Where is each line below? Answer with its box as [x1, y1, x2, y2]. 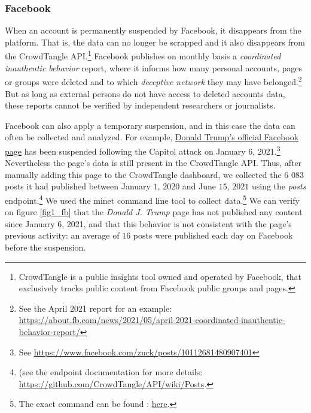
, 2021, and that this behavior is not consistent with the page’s [62, 217, 292, 230]
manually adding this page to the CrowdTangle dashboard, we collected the [5, 168, 282, 180]
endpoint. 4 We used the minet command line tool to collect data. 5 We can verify [5, 192, 300, 206]
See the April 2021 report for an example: [19, 302, 172, 314]
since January [5, 217, 55, 230]
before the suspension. [5, 240, 86, 253]
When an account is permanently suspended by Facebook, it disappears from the [5, 24, 301, 37]
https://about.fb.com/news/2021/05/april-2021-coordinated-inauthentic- [19, 313, 285, 326]
